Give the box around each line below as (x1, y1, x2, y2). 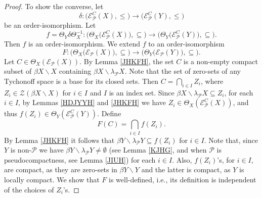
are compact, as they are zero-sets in (4, 164, 117, 175)
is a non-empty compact (183, 56, 258, 66)
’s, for (217, 154, 235, 165)
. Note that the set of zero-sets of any (124, 66, 241, 76)
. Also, (172, 154, 192, 165)
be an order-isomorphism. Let (4, 20, 96, 30)
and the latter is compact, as (141, 164, 231, 175)
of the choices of (4, 184, 54, 194)
